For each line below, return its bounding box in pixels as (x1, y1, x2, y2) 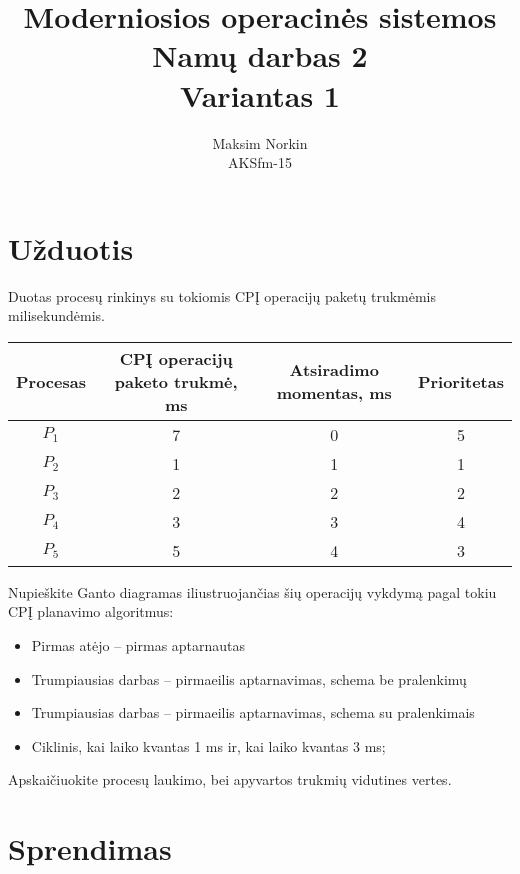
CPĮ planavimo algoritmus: (8, 601, 174, 622)
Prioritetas (417, 369, 504, 393)
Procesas (16, 369, 86, 393)
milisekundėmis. (8, 305, 105, 326)
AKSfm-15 (228, 152, 292, 173)
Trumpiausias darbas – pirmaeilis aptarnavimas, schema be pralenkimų (31, 668, 467, 689)
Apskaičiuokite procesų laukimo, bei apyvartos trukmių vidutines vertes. (8, 769, 452, 790)
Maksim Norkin (212, 132, 308, 153)
